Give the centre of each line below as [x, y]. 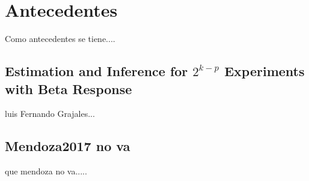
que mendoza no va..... [46, 171]
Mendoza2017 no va [68, 146]
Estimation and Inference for [96, 71]
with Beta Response [69, 88]
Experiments [265, 71]
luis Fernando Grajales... [50, 114]
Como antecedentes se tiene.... [60, 39]
